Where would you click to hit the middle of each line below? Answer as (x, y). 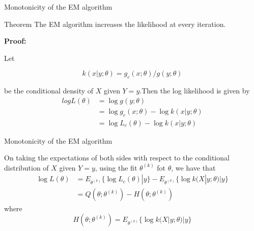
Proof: (15, 41)
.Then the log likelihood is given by (195, 91)
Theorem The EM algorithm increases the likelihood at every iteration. (115, 24)
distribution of (26, 167)
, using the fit (116, 167)
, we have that (193, 167)
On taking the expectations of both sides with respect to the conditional (117, 158)
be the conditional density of (49, 91)
